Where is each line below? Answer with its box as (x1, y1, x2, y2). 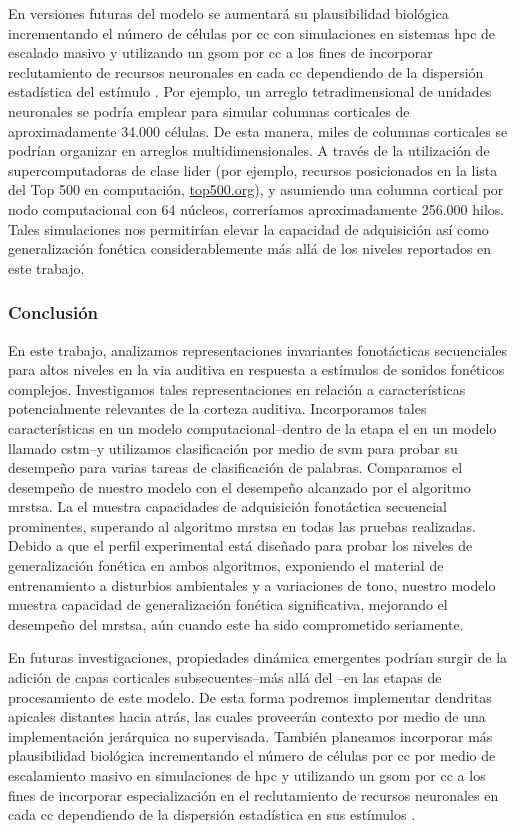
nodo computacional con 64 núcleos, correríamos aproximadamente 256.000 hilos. (8, 198, 505, 219)
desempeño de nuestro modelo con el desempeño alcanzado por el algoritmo (8, 476, 471, 497)
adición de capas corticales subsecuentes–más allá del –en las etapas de (8, 667, 442, 688)
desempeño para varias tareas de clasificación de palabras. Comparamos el (8, 457, 463, 478)
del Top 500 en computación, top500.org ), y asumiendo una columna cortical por (8, 179, 504, 200)
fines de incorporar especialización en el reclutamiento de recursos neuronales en (8, 784, 499, 805)
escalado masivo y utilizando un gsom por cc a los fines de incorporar (8, 42, 433, 63)
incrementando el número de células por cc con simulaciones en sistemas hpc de (8, 22, 496, 43)
